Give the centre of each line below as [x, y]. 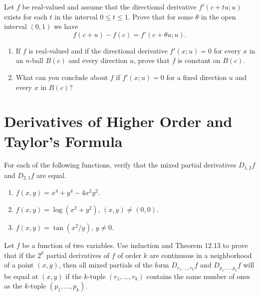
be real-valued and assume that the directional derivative [109, 6]
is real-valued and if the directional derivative [98, 50]
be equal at [21, 276]
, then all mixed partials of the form [114, 265]
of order [130, 255]
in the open [218, 16]
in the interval [76, 16]
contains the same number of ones [198, 276]
